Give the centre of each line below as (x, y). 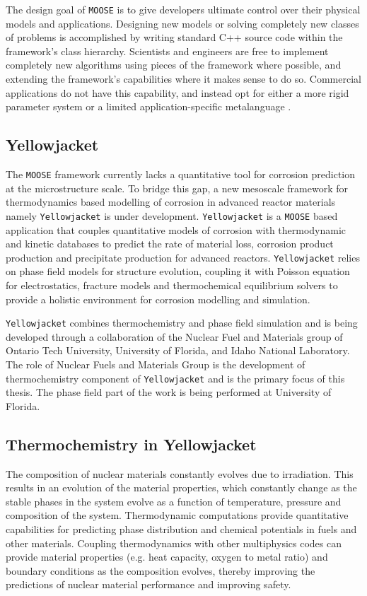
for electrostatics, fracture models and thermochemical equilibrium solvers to (172, 285)
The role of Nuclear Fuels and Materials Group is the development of (156, 364)
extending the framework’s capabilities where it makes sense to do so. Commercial (183, 79)
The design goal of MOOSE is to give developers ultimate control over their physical (183, 9)
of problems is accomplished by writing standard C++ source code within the (174, 37)
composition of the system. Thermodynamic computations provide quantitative (177, 515)
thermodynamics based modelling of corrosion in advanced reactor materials (171, 202)
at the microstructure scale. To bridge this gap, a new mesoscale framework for (177, 188)
